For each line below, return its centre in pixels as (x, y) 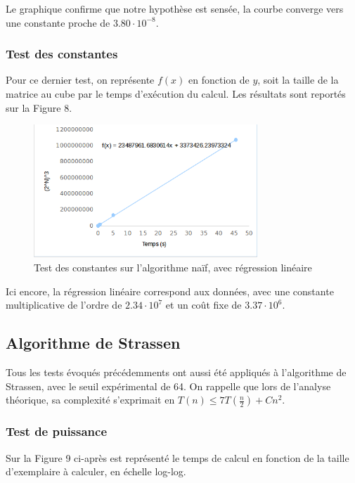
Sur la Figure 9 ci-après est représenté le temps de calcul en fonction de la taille (177, 457)
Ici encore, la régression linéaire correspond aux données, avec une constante (170, 291)
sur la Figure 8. (39, 107)
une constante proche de (58, 22)
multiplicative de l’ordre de (64, 305)
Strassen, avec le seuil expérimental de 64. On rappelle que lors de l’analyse (168, 386)
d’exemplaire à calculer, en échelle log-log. (96, 471)
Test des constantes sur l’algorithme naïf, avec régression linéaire (173, 268)
